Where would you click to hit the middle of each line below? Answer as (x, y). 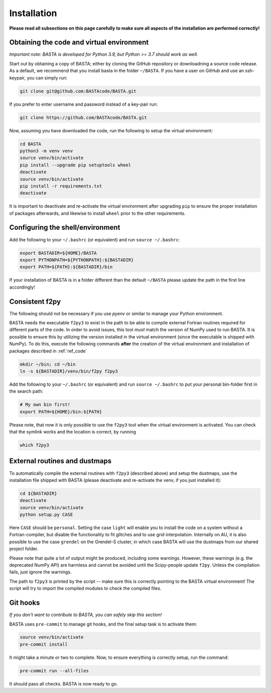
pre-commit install (44, 644)
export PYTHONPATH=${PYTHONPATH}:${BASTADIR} (77, 260)
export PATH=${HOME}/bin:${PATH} (61, 412)
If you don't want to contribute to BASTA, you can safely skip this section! (86, 615)
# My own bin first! (45, 405)
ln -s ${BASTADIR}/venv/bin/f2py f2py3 (69, 371)
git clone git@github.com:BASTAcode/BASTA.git (78, 91)
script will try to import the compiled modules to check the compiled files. (85, 588)
